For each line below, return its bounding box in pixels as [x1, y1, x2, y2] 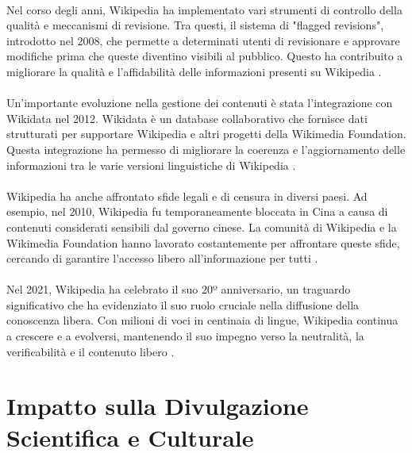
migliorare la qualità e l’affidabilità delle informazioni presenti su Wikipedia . [6, 63, 382, 79]
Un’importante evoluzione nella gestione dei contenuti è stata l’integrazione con [6, 94, 393, 111]
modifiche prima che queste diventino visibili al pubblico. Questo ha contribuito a [6, 48, 403, 64]
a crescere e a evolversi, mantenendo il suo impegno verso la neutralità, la [6, 328, 364, 344]
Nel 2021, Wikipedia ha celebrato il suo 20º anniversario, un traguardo [6, 281, 351, 298]
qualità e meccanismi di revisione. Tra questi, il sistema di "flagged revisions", [6, 17, 384, 33]
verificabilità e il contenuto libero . [6, 343, 175, 359]
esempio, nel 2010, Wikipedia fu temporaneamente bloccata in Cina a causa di [6, 203, 388, 220]
